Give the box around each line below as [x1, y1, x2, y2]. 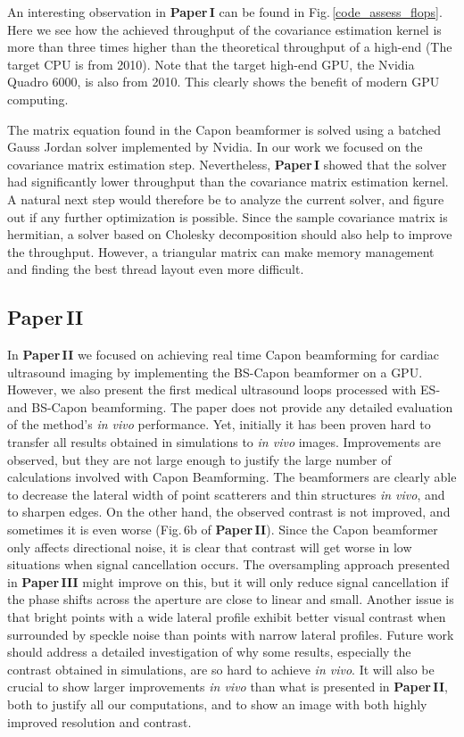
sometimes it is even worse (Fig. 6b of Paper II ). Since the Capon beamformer [7, 520, 438, 539]
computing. [7, 89, 69, 108]
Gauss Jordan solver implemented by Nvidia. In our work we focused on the [7, 137, 423, 156]
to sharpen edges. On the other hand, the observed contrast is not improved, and [7, 502, 451, 521]
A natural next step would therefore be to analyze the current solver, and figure [7, 189, 444, 208]
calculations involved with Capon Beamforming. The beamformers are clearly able [7, 468, 457, 486]
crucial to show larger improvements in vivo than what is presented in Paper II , [7, 677, 448, 696]
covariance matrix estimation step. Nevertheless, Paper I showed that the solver [7, 154, 447, 173]
